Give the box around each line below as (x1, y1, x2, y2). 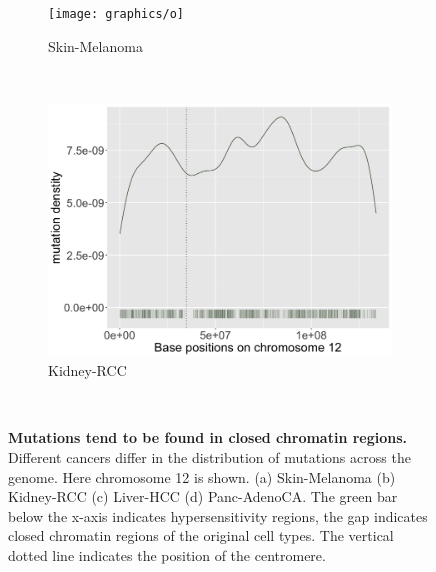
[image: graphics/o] (48, 7, 185, 21)
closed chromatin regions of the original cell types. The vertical (8, 525, 394, 546)
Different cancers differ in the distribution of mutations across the (8, 447, 411, 467)
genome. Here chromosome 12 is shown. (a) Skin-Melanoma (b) (8, 466, 396, 487)
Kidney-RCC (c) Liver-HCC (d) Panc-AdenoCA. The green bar (8, 486, 398, 507)
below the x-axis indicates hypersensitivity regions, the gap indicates (8, 505, 428, 526)
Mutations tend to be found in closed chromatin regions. (8, 427, 408, 448)
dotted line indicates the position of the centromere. (8, 544, 326, 565)
